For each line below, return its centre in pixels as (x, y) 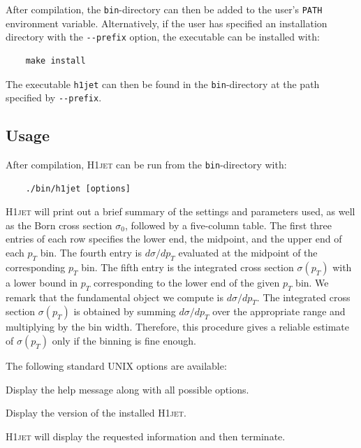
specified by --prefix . (54, 97)
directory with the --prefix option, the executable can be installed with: (163, 37)
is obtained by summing (125, 311)
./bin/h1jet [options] (78, 188)
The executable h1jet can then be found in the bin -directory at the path (163, 84)
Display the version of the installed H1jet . (96, 413)
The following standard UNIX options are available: (116, 366)
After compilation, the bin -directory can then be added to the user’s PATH (164, 9)
